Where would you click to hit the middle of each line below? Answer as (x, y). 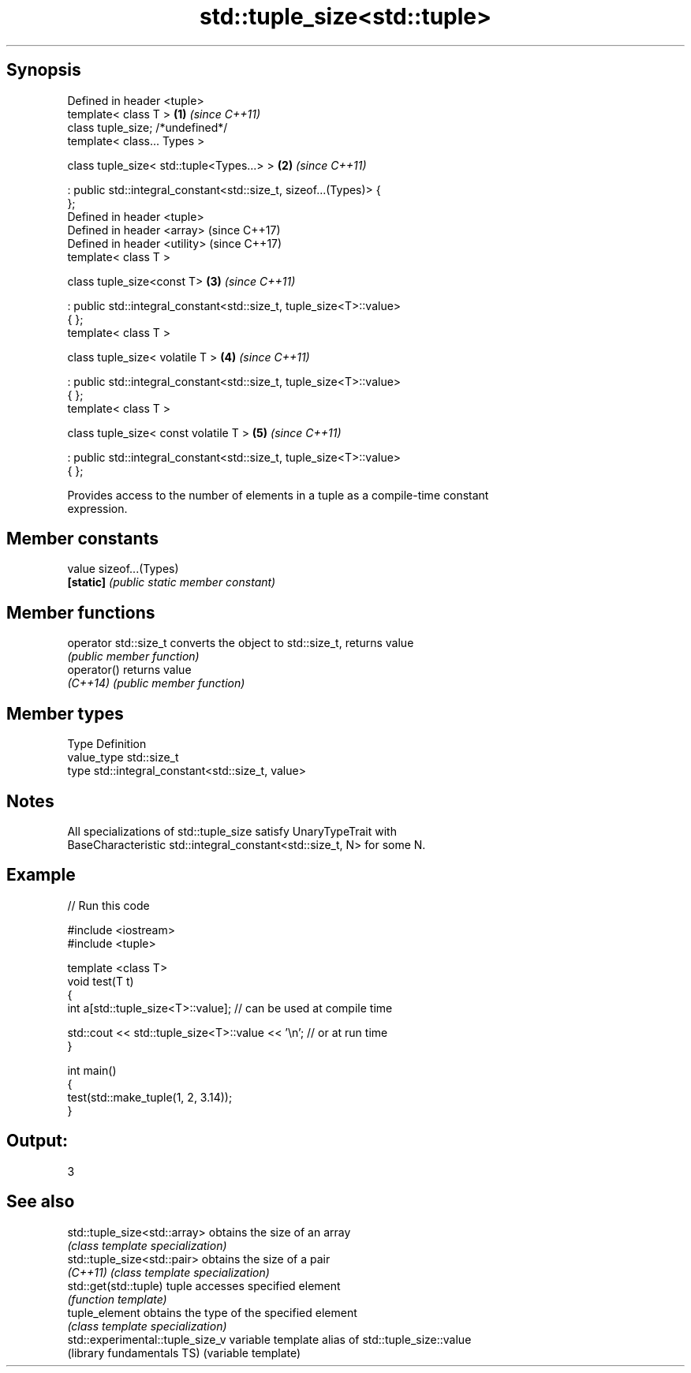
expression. (97, 508)
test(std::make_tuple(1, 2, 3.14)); (150, 1097)
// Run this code (108, 905)
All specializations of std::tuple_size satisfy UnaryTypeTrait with (232, 831)
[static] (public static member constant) (172, 582)
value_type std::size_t (123, 758)
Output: (37, 1141)
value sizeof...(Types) (123, 569)
